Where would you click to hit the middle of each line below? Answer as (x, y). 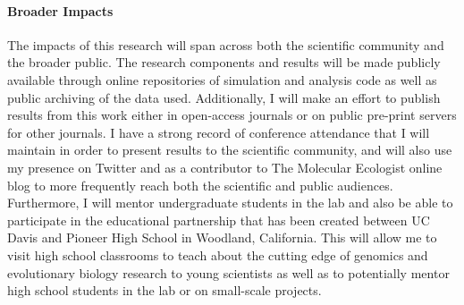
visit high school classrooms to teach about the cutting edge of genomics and (218, 254)
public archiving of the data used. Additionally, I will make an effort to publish (224, 97)
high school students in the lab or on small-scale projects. (165, 290)
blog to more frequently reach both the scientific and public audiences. (200, 185)
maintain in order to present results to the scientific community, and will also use (230, 150)
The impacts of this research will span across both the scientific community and (226, 44)
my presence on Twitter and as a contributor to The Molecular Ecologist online (225, 167)
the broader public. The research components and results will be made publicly (224, 62)
